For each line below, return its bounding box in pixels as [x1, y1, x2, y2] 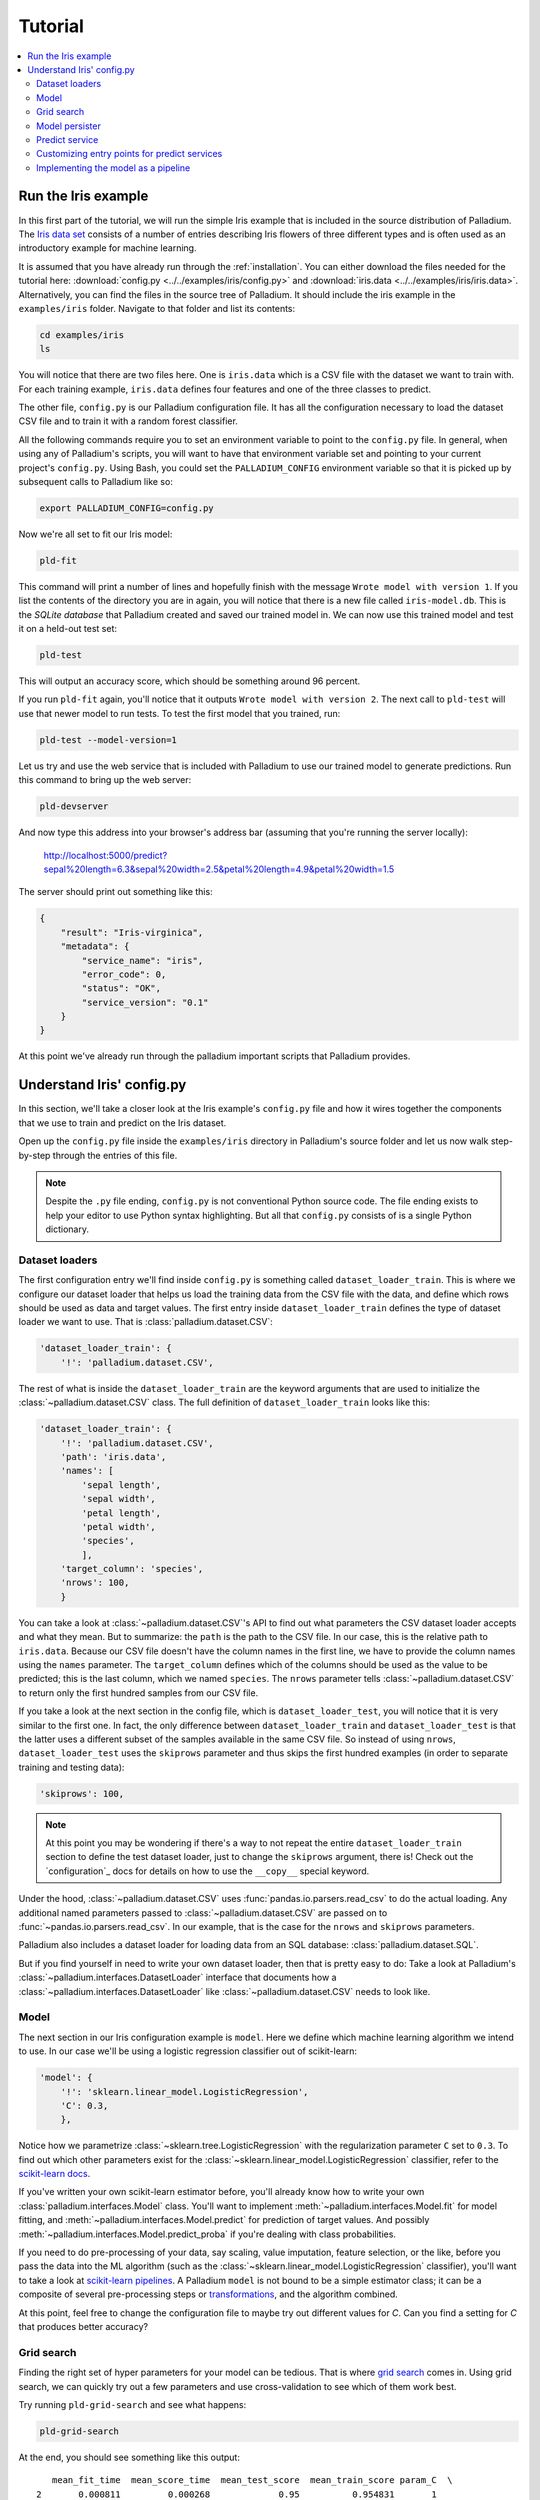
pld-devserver [39, 801, 109, 812]
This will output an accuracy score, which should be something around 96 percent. [18, 675, 361, 687]
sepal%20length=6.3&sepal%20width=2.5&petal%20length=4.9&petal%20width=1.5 [43, 863, 395, 875]
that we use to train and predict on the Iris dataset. [18, 1116, 227, 1129]
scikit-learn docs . [18, 2168, 91, 2180]
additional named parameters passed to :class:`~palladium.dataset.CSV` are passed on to [18, 1906, 388, 1919]
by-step [18, 1149, 51, 1161]
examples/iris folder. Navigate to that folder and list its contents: [18, 302, 296, 314]
